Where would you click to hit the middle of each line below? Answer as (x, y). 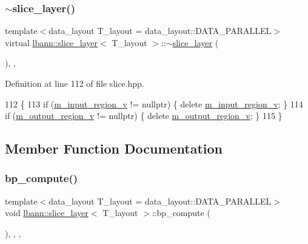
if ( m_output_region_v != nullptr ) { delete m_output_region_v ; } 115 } (144, 116)
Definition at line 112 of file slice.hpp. (75, 83)
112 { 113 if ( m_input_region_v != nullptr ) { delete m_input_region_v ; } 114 (154, 103)
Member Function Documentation (114, 148)
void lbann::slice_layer (47, 213)
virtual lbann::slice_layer (52, 42)
